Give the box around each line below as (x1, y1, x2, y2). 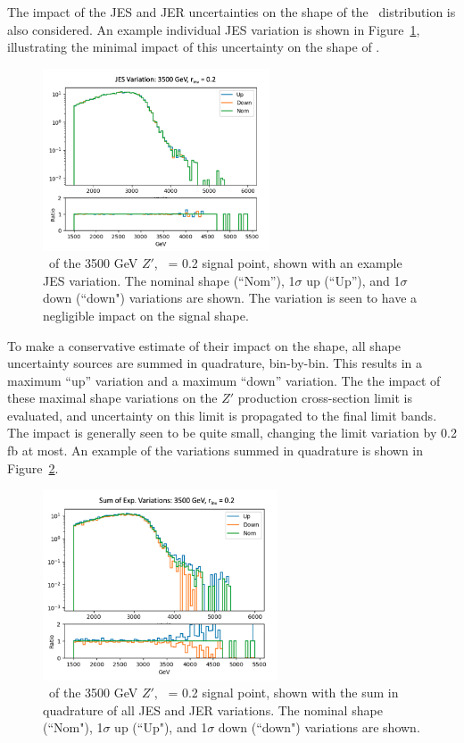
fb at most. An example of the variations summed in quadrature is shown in (7, 441, 424, 460)
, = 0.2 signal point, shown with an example (153, 254, 402, 272)
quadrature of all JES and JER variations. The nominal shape (43, 700, 383, 719)
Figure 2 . (7, 458, 59, 477)
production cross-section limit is (237, 388, 413, 407)
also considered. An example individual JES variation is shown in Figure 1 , (7, 20, 420, 38)
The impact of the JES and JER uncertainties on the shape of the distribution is (7, 3, 456, 21)
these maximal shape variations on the (7, 388, 218, 407)
